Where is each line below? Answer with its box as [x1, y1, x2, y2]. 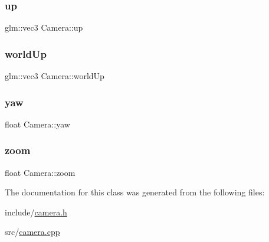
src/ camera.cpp [5, 225, 60, 238]
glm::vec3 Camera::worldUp [5, 70, 104, 82]
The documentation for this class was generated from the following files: [5, 186, 265, 198]
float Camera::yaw [5, 117, 70, 130]
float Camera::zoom [5, 166, 76, 178]
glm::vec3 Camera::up [5, 21, 83, 34]
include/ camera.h [5, 205, 67, 218]
